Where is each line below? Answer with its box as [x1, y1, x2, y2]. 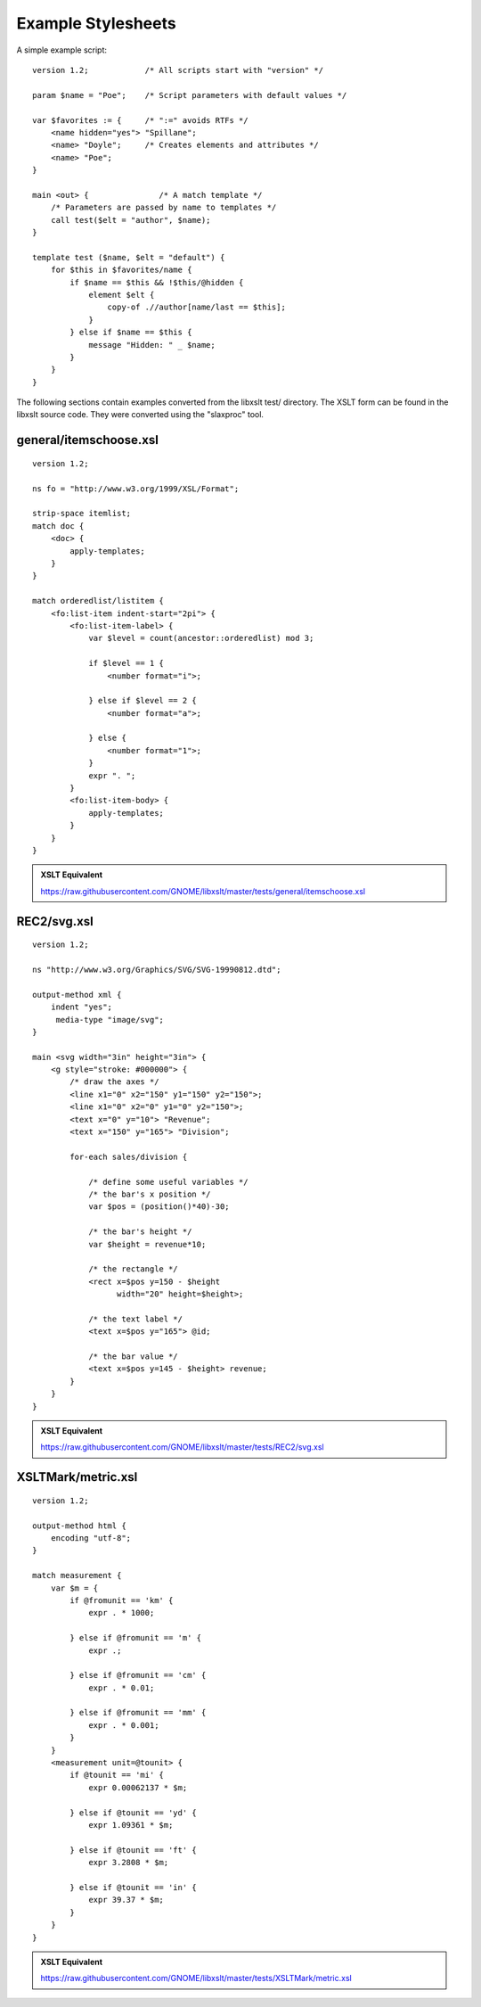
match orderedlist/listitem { [32, 596, 165, 606]
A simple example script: [16, 45, 107, 55]
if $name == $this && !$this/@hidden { [69, 277, 244, 287]
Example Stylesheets [16, 13, 177, 33]
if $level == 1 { [88, 658, 165, 669]
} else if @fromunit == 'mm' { [69, 1707, 207, 1718]
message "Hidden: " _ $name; [88, 340, 216, 350]
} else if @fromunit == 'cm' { [69, 1670, 207, 1681]
